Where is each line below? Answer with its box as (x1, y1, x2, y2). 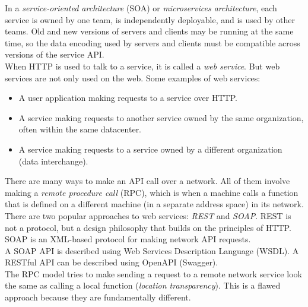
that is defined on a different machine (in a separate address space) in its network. (5, 198, 304, 210)
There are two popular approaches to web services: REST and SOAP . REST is (5, 209, 291, 221)
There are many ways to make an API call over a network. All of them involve (5, 175, 290, 187)
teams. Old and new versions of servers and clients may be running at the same (5, 25, 294, 37)
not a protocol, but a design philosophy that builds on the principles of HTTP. (5, 221, 291, 233)
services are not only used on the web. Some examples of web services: (5, 71, 261, 84)
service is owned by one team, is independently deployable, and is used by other (5, 13, 295, 26)
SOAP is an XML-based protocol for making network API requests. (5, 233, 251, 245)
